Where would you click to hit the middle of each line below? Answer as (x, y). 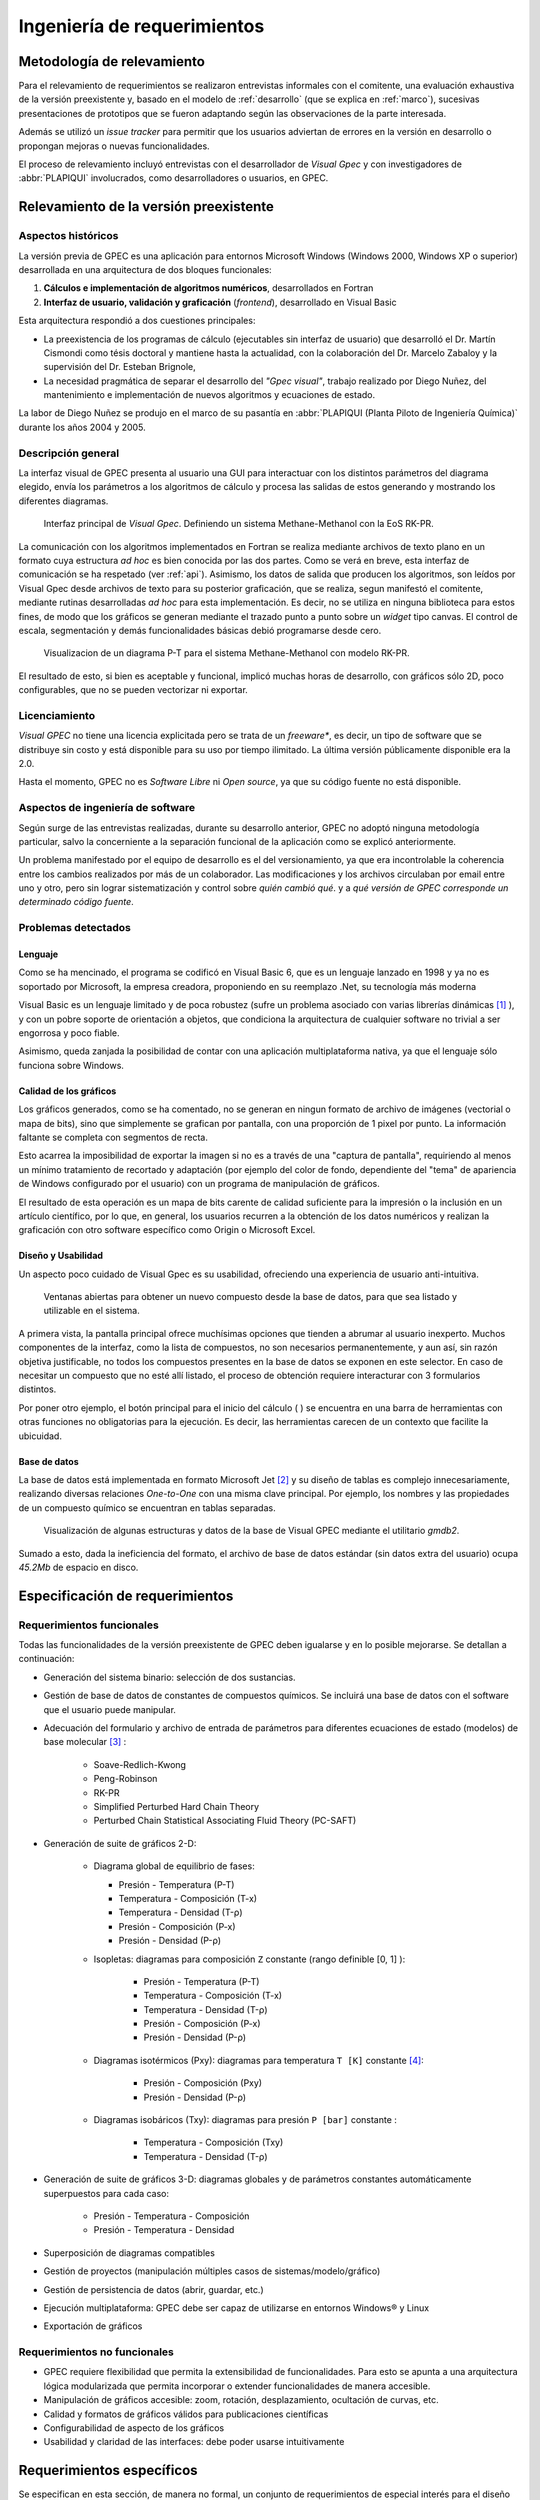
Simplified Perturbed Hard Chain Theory (176, 1806)
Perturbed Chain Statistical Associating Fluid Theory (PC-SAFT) (225, 1821)
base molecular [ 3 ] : (85, 1742)
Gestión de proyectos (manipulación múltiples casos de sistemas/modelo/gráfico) (212, 2271)
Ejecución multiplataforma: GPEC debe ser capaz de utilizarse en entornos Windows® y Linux (236, 2307)
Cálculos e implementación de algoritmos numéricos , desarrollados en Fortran (208, 288)
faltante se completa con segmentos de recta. (113, 1137)
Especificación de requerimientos (126, 1595)
